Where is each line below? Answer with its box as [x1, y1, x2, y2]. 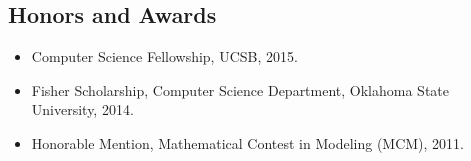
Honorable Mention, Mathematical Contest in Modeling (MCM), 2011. [31, 132, 465, 153]
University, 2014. [31, 99, 134, 120]
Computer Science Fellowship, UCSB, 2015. [31, 46, 298, 67]
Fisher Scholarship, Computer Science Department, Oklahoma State [31, 79, 450, 100]
